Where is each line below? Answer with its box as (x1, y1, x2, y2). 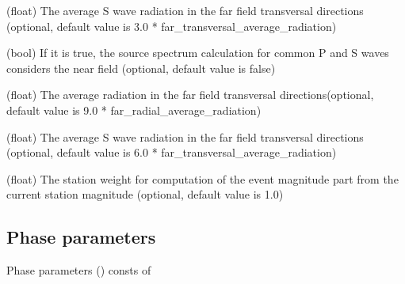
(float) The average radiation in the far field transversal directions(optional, (6, 86, 374, 103)
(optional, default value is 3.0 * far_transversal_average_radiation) (6, 17, 337, 34)
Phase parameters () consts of (6, 262, 151, 278)
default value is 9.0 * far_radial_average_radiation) (6, 101, 262, 118)
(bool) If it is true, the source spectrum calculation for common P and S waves (6, 44, 389, 61)
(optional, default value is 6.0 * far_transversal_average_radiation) (6, 144, 337, 161)
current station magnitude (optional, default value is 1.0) (6, 186, 284, 203)
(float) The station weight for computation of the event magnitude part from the (6, 170, 399, 187)
